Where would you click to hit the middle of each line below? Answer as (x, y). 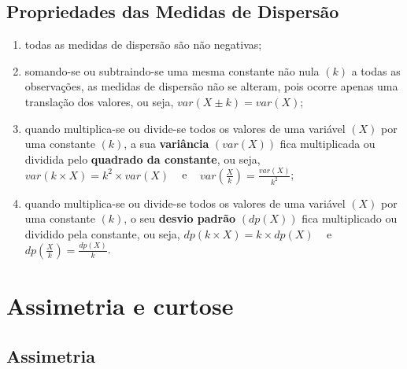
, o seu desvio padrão (180, 218)
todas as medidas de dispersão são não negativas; (143, 44)
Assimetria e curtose (120, 305)
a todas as (376, 70)
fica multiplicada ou (327, 144)
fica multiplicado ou (350, 218)
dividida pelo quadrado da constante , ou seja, (142, 159)
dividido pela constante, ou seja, (102, 233)
